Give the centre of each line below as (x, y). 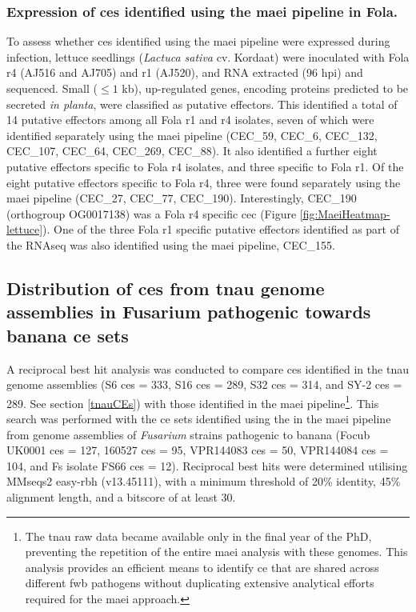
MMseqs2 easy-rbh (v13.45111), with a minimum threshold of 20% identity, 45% (204, 481)
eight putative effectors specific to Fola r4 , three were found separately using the (204, 182)
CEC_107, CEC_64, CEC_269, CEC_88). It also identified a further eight (192, 151)
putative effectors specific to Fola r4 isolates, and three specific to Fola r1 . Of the (205, 166)
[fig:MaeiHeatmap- (345, 213)
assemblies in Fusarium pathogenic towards (189, 312)
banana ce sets (68, 335)
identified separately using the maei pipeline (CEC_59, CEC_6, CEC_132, (192, 135)
